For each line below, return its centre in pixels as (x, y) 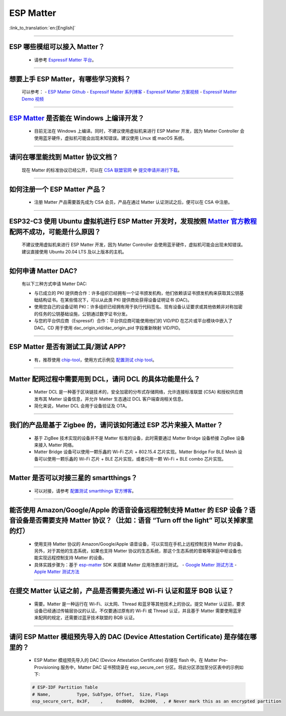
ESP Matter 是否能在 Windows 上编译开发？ (77, 118)
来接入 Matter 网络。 (55, 445)
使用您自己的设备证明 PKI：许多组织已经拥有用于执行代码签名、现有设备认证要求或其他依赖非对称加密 (139, 307)
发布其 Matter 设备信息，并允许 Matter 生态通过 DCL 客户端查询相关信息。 (110, 399)
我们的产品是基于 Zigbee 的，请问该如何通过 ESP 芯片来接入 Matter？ (116, 425)
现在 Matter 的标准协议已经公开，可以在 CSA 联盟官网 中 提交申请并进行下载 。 (102, 170)
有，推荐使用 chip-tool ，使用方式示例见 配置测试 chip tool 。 (95, 360)
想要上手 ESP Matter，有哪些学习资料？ (70, 79)
